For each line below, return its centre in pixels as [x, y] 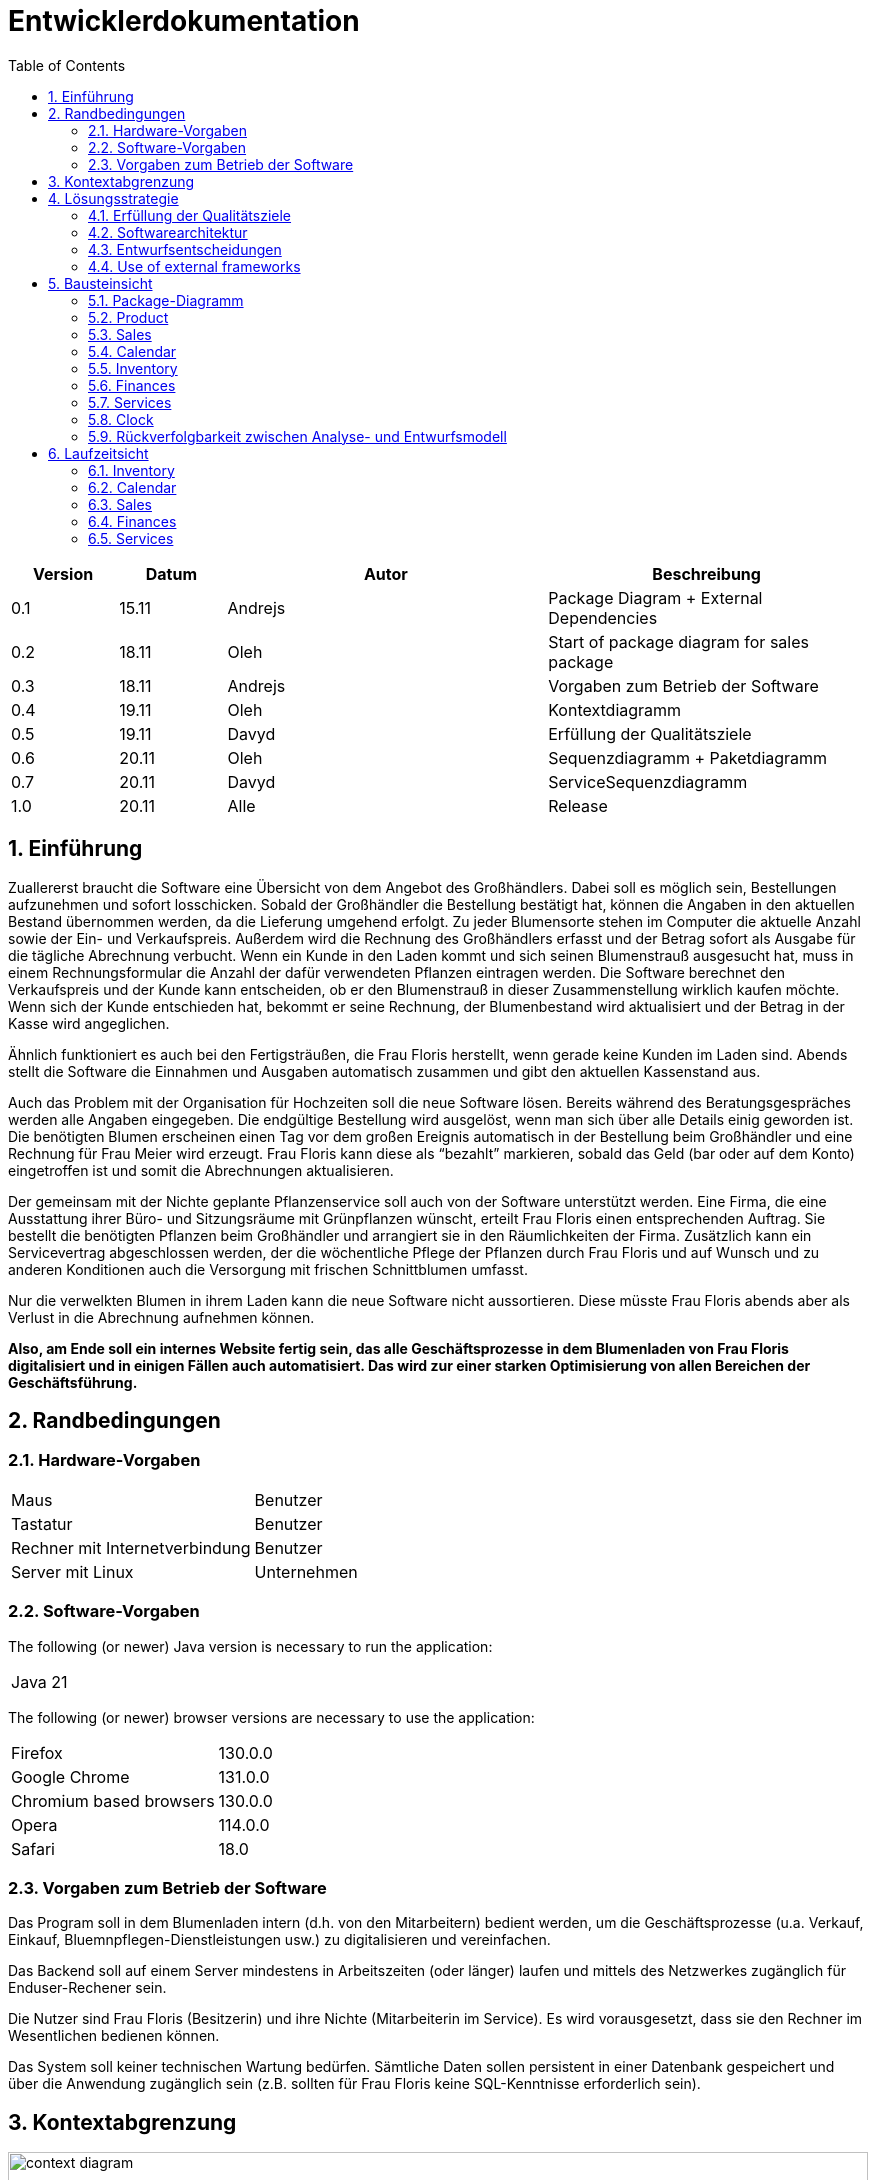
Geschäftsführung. [73, 1382]
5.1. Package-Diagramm [166, 300]
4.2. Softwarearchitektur [168, 232]
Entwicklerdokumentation [184, 21]
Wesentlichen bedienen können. [114, 2036]
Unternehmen [306, 1571]
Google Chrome [70, 1776]
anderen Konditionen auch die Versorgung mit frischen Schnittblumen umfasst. [268, 1269]
